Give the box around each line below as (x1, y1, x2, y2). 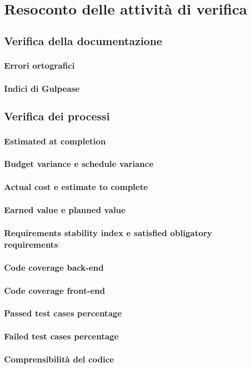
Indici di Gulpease (4, 82, 80, 94)
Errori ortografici (4, 59, 75, 72)
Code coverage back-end (4, 261, 104, 273)
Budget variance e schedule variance (4, 157, 154, 170)
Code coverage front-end (4, 284, 105, 296)
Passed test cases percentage (4, 307, 122, 319)
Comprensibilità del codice (4, 353, 114, 365)
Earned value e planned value (4, 204, 125, 216)
